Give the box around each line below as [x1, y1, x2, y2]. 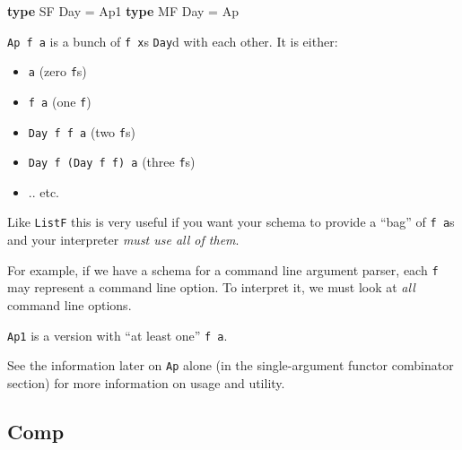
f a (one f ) [28, 91, 92, 110]
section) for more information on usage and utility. [7, 373, 285, 392]
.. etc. [28, 182, 60, 201]
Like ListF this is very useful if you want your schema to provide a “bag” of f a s [7, 212, 455, 231]
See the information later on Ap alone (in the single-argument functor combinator [7, 356, 454, 375]
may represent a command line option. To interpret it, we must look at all [7, 278, 415, 297]
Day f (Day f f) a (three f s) [28, 152, 196, 171]
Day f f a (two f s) [28, 122, 135, 141]
